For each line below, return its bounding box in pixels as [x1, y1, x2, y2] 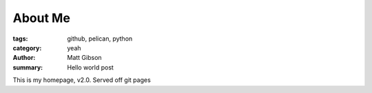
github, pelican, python [67, 34, 133, 43]
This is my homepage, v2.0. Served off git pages [12, 76, 151, 84]
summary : [12, 63, 43, 72]
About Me [12, 10, 70, 25]
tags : [12, 34, 28, 43]
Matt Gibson [67, 54, 103, 62]
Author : [12, 54, 36, 62]
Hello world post [67, 63, 114, 72]
